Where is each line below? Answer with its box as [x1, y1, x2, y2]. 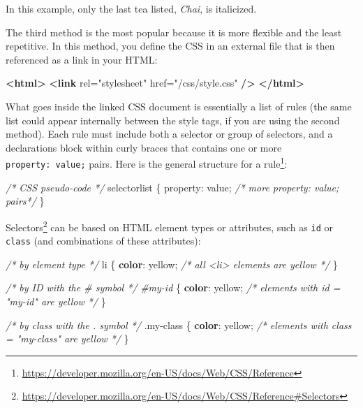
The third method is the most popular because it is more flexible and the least [6, 24, 342, 39]
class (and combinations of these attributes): [6, 233, 201, 248]
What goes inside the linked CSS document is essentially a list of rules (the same [6, 99, 352, 113]
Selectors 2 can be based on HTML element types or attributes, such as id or [6, 217, 333, 234]
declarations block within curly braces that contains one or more [6, 140, 282, 154]
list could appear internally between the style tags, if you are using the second [6, 112, 340, 127]
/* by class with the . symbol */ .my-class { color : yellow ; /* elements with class [6, 317, 352, 332]
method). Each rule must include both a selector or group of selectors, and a [6, 126, 333, 141]
